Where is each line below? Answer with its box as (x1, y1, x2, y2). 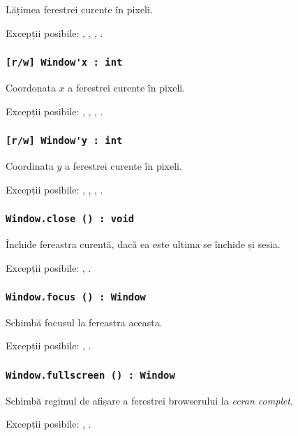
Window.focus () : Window (6, 291, 146, 303)
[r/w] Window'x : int (6, 57, 123, 68)
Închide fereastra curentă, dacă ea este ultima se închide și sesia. (6, 236, 281, 251)
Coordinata (6, 158, 54, 173)
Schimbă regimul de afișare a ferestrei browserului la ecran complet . (6, 393, 293, 407)
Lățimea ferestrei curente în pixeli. (6, 2, 153, 16)
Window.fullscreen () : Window (6, 369, 175, 381)
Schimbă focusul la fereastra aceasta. (6, 314, 163, 329)
